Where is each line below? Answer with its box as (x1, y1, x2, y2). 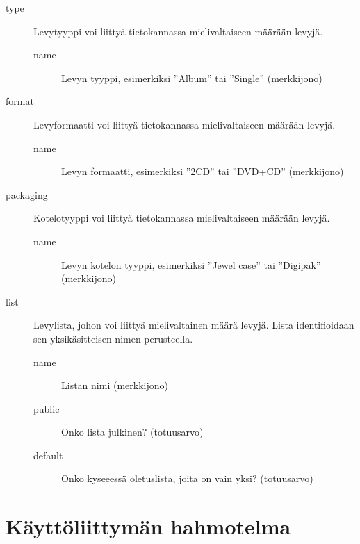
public (33, 401, 60, 415)
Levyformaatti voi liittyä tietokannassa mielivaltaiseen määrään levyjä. (33, 117, 336, 131)
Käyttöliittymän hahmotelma (6, 512, 291, 541)
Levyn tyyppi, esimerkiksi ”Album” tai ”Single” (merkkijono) (61, 70, 322, 85)
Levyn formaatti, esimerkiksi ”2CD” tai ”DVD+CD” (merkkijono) (61, 164, 344, 179)
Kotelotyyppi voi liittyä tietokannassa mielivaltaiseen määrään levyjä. (33, 211, 330, 225)
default (33, 447, 63, 462)
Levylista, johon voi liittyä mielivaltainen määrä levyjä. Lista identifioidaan (33, 318, 354, 332)
